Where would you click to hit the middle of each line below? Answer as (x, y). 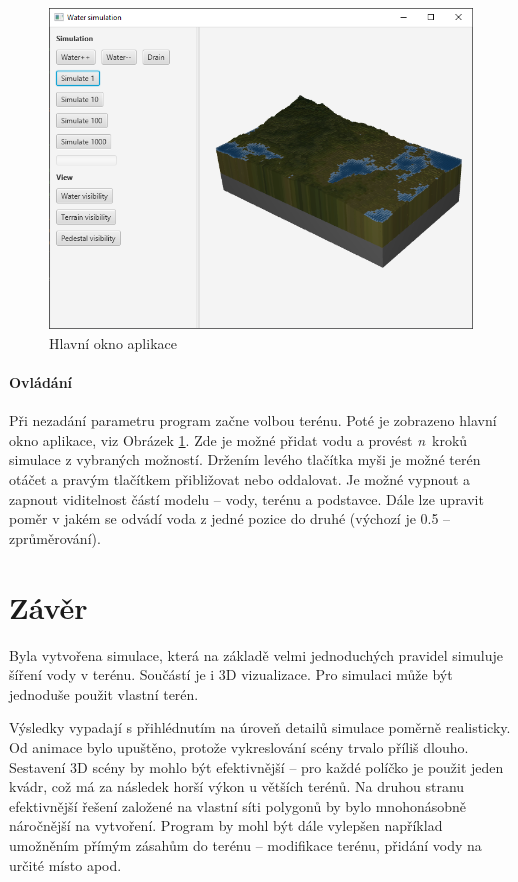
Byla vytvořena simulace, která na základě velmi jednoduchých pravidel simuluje (256, 654)
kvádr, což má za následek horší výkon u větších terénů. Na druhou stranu (237, 786)
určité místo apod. (65, 864)
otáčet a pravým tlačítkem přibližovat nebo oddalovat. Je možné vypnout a (240, 479)
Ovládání (41, 382)
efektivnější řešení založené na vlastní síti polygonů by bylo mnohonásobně (238, 805)
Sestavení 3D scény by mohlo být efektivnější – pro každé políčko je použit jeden (256, 766)
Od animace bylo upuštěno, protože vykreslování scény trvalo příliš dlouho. (239, 746)
